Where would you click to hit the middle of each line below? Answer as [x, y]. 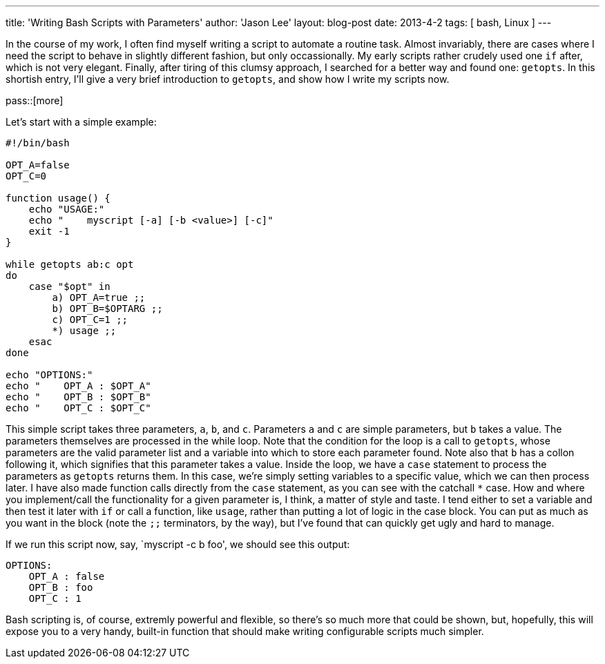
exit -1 [49, 231]
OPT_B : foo [61, 587]
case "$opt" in [69, 286]
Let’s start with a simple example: [81, 122]
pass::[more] [35, 100]
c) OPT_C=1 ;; [90, 320]
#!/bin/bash [38, 143]
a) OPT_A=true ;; [99, 297]
